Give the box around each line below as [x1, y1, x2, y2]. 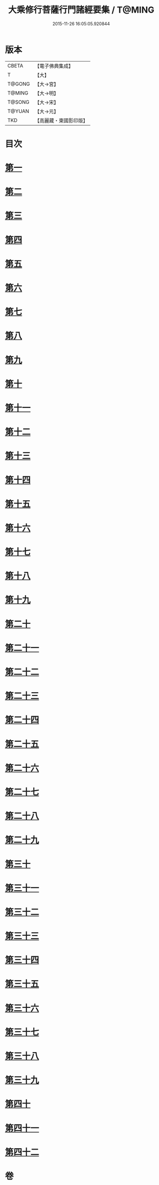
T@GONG [7, 81, 30, 87]
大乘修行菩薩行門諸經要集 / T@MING [8, 4, 155, 16]
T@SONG [7, 98, 30, 105]
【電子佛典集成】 [34, 63, 73, 69]
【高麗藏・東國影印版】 [34, 117, 88, 124]
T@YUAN [7, 108, 29, 114]
